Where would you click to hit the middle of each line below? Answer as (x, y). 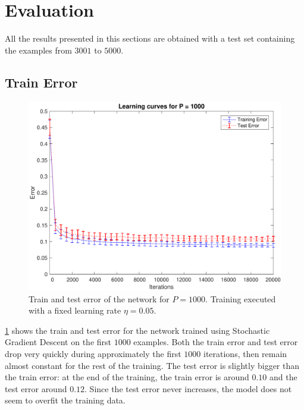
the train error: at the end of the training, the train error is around (127, 377)
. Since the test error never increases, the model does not (188, 388)
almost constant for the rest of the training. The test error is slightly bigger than (152, 365)
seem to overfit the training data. (65, 400)
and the (283, 377)
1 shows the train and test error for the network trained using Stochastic (137, 330)
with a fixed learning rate (75, 310)
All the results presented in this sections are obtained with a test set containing (150, 38)
